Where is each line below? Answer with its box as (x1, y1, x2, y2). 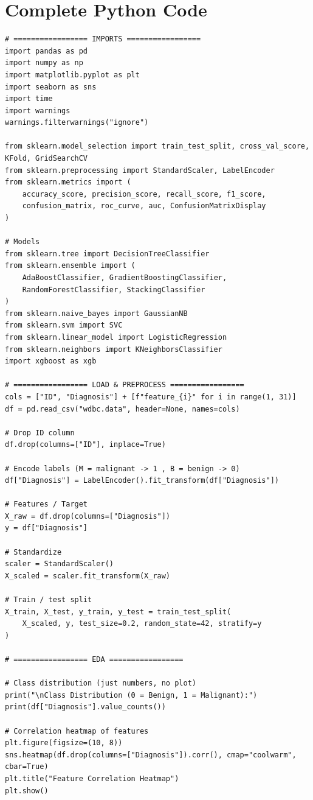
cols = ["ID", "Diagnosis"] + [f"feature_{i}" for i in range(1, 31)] (5, 392, 297, 401)
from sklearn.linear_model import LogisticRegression (5, 332, 227, 342)
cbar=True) (5, 762, 49, 771)
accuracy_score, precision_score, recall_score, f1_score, (22, 189, 266, 198)
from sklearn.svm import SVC (5, 321, 123, 330)
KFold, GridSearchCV (5, 154, 88, 163)
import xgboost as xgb (5, 357, 97, 366)
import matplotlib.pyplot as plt (5, 70, 140, 79)
